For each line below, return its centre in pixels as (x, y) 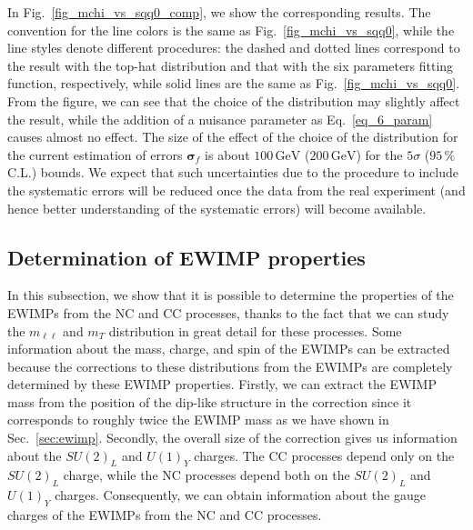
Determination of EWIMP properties (186, 257)
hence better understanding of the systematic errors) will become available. (217, 208)
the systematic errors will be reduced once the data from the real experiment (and (236, 190)
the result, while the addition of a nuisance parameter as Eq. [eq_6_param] (220, 119)
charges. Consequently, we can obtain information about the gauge (240, 495)
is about (227, 154)
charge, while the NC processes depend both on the (206, 475)
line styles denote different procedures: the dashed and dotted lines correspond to (234, 48)
